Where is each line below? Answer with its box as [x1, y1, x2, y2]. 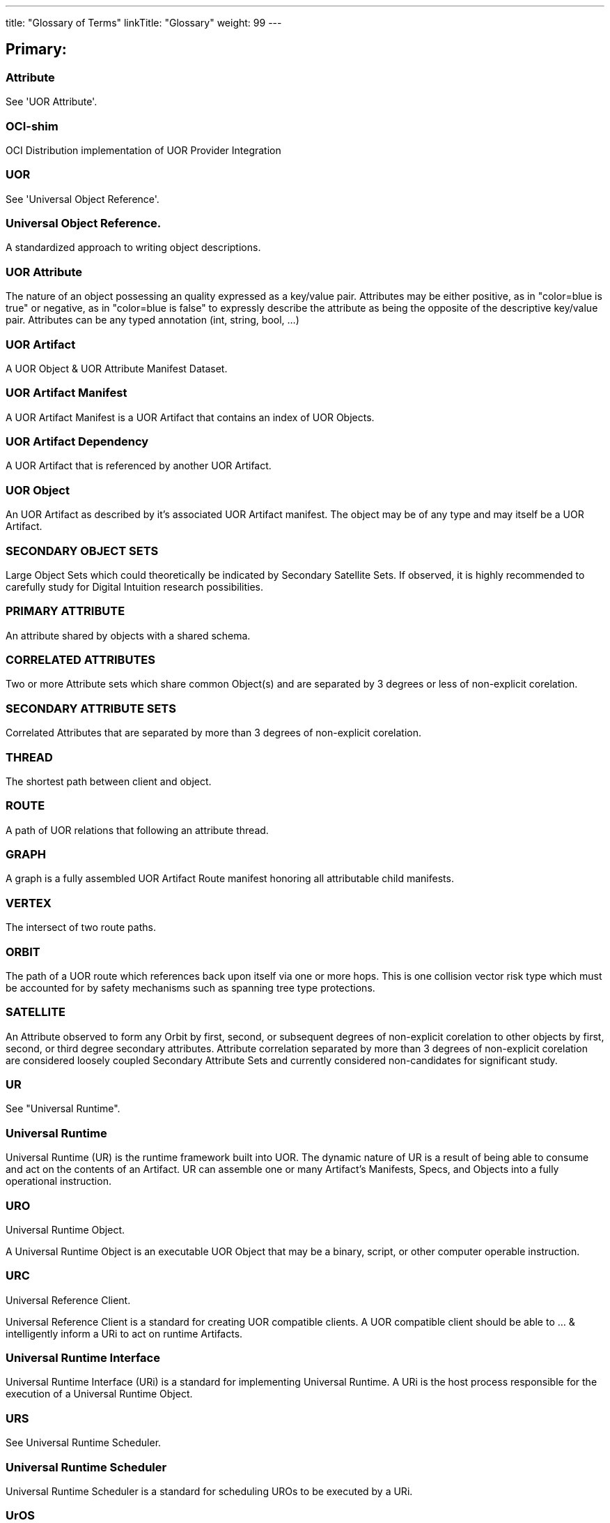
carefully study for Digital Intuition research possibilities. [6, 580, 263, 593]
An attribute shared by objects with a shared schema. [6, 629, 251, 642]
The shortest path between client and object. [6, 775, 212, 787]
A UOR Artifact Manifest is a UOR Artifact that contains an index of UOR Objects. [6, 411, 375, 423]
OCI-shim [6, 119, 58, 133]
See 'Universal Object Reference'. [6, 192, 159, 205]
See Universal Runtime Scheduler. [6, 1437, 162, 1449]
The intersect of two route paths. [6, 921, 156, 934]
